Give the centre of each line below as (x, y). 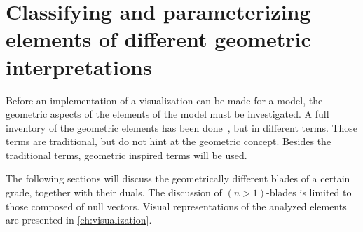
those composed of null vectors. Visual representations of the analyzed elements (176, 206)
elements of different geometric (158, 39)
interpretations (79, 66)
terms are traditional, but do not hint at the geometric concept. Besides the (169, 141)
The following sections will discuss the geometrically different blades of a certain (178, 178)
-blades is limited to (309, 192)
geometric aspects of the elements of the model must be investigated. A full (167, 114)
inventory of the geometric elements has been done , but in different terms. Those (182, 127)
